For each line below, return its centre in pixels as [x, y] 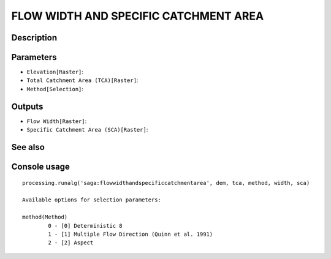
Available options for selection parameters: [92, 200]
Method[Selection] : [55, 89]
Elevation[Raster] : [55, 72]
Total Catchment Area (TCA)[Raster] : [82, 80]
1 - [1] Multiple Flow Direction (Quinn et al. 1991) [131, 234]
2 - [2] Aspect [71, 243]
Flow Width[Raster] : [57, 121]
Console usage [41, 166]
